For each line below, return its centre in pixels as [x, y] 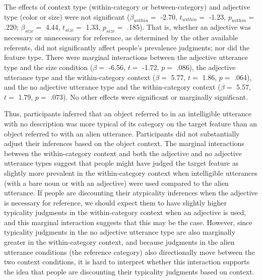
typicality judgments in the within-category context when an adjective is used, [125, 212]
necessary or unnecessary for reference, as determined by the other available [121, 38]
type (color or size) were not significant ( [67, 16]
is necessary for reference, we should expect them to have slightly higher [115, 202]
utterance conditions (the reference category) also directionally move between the [129, 252]
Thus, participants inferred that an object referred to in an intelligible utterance [128, 114]
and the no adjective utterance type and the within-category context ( [112, 87]
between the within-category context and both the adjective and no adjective [123, 153]
